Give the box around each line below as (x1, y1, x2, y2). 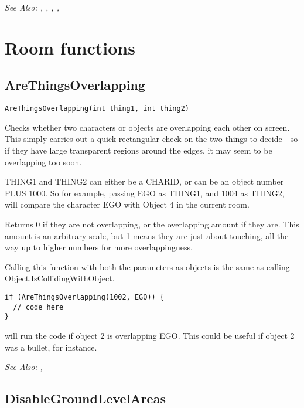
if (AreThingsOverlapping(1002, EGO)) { (5, 293, 165, 301)
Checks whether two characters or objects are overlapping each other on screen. (5, 121, 290, 133)
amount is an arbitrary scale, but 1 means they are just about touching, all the (5, 229, 289, 242)
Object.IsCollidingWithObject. (5, 272, 115, 284)
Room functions (5, 35, 135, 59)
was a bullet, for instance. (5, 341, 97, 353)
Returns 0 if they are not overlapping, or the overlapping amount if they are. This (5, 217, 299, 230)
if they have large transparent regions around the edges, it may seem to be (5, 144, 272, 157)
